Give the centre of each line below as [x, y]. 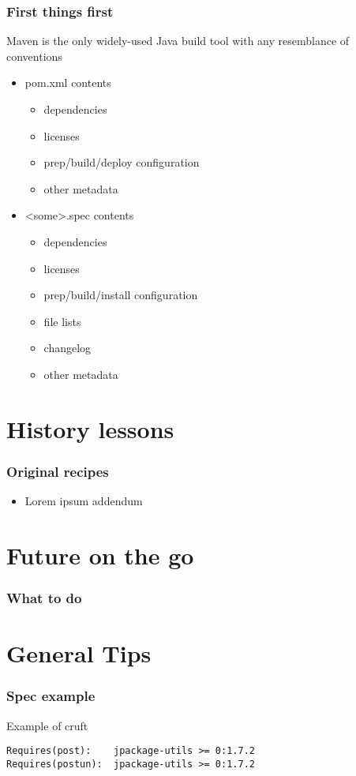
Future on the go [100, 555]
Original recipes [58, 471]
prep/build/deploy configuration [122, 162]
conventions [34, 56]
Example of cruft [47, 725]
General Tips [79, 653]
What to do [44, 598]
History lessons [90, 428]
